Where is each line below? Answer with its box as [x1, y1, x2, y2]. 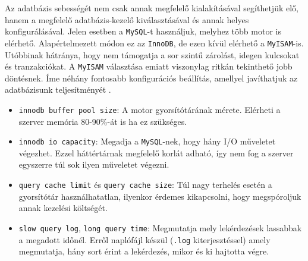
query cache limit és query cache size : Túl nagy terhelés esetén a [18, 178, 272, 191]
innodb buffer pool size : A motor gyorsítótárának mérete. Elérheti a [18, 103, 281, 115]
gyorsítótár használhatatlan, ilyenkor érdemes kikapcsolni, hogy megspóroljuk [18, 190, 301, 202]
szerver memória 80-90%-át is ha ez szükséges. [18, 115, 187, 127]
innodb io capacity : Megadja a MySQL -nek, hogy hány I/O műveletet [18, 135, 276, 147]
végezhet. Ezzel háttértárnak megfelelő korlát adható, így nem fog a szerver [18, 146, 294, 159]
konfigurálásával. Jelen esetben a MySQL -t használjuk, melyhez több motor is [5, 25, 281, 37]
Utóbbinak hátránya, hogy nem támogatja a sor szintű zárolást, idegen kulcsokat [5, 48, 300, 61]
